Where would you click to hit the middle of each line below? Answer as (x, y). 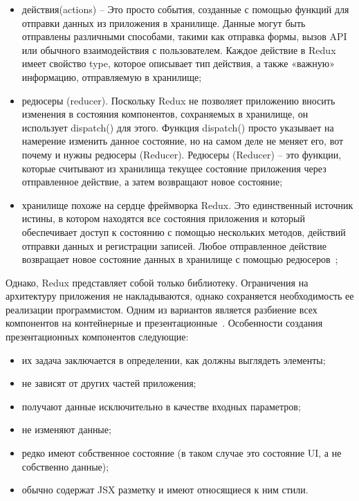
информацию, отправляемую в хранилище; (112, 76)
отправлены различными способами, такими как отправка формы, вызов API (184, 36)
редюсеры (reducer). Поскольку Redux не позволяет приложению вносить (178, 100)
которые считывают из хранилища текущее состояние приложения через (174, 168)
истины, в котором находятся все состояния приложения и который (163, 218)
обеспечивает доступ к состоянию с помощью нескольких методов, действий (184, 231)
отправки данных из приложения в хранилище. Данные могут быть (164, 22)
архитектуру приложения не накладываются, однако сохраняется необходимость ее (180, 296)
